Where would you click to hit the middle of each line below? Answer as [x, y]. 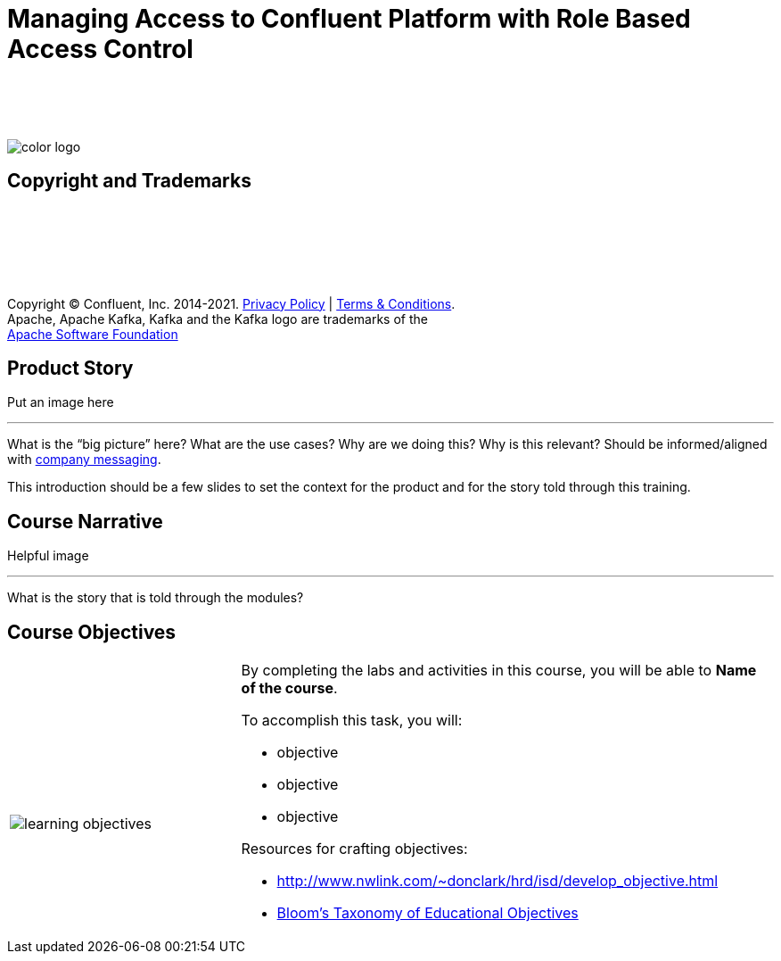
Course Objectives [92, 632]
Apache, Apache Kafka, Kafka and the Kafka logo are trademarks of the [218, 319]
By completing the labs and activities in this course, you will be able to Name [499, 671]
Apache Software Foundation [93, 334]
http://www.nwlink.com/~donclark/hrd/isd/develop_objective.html [497, 881]
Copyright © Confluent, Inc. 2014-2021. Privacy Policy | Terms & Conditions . [231, 303]
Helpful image [48, 556]
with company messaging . [84, 460]
